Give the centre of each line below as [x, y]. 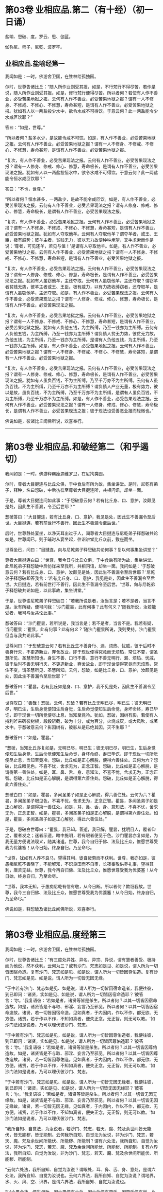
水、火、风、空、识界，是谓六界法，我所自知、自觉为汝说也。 [67, 1181]
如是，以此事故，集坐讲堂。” [58, 590]
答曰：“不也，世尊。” [25, 189]
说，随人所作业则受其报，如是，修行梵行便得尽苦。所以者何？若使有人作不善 [81, 92]
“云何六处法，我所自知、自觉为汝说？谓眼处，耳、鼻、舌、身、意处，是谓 [78, 1169]
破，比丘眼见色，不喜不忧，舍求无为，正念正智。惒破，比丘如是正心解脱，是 [81, 766]
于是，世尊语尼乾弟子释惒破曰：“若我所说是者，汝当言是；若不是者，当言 [78, 601]
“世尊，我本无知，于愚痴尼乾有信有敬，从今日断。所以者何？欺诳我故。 [76, 886]
